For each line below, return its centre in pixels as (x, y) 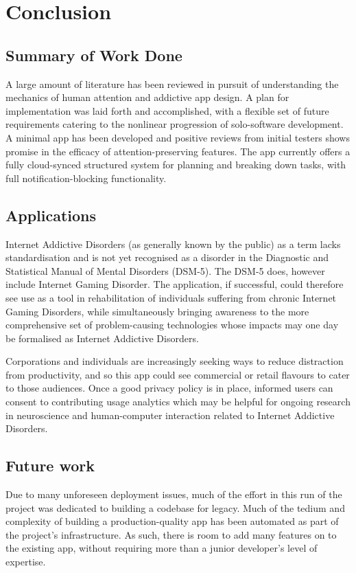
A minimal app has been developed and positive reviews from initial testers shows (178, 137)
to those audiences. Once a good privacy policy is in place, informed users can (169, 388)
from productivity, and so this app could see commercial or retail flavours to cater (178, 374)
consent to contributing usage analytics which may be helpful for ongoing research (178, 402)
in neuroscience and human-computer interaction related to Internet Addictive (170, 415)
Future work (50, 465)
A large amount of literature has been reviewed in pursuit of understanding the (172, 83)
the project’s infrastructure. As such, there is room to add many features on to (171, 534)
